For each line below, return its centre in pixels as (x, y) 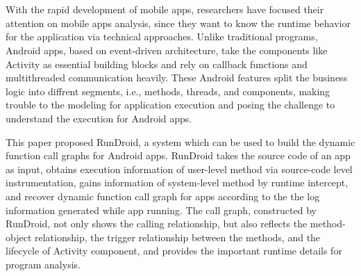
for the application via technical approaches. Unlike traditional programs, (162, 36)
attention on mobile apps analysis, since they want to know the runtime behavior (178, 23)
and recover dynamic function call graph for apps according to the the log (163, 196)
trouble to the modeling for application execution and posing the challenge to (170, 105)
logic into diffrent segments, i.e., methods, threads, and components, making (168, 91)
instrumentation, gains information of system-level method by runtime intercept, (177, 182)
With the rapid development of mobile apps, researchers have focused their (165, 9)
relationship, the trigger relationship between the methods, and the (177, 237)
